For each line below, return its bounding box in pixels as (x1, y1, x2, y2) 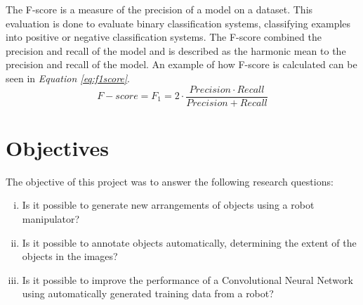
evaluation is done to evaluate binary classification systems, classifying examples (6, 15, 351, 30)
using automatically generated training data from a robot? (22, 286, 274, 301)
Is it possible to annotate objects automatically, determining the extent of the (22, 235, 357, 249)
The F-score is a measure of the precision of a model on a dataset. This (6, 2, 313, 16)
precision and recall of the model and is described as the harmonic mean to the (6, 43, 346, 58)
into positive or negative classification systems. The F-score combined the (6, 30, 322, 44)
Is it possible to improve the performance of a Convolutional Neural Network (22, 272, 353, 287)
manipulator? (22, 211, 80, 226)
